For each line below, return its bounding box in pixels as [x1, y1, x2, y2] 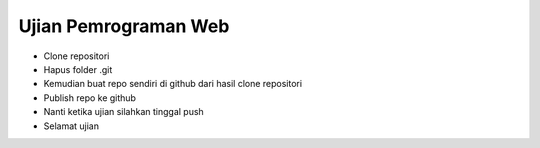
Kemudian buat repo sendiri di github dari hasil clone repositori [43, 78, 303, 90]
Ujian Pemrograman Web [18, 15, 230, 37]
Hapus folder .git [43, 63, 113, 75]
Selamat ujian [43, 120, 100, 132]
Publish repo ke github [43, 91, 137, 104]
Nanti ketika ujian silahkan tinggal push [43, 106, 204, 118]
